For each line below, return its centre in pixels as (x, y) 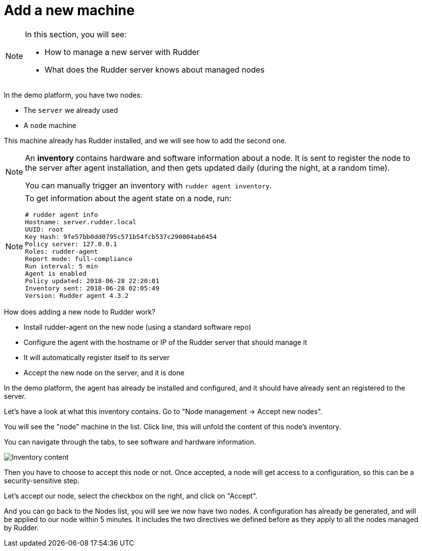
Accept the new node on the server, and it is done (104, 372)
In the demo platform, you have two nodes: (73, 95)
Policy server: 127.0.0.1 (71, 244)
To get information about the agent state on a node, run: (128, 198)
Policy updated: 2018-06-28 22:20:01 (92, 281)
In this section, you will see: (76, 34)
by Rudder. (22, 527)
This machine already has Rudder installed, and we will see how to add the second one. (145, 140)
